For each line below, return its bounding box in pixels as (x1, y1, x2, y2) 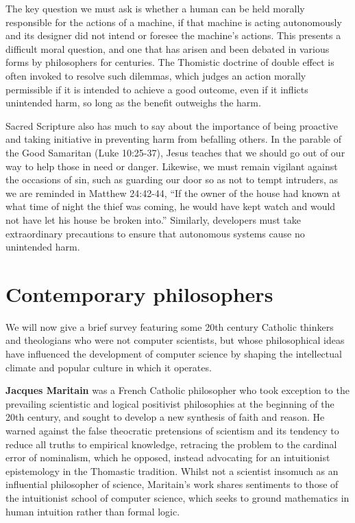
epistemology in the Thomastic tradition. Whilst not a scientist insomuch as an (5, 463, 339, 478)
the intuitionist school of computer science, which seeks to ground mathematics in (5, 490, 350, 504)
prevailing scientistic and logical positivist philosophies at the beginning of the (5, 396, 334, 410)
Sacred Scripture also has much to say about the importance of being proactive (5, 118, 338, 132)
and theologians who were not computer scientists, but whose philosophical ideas (5, 333, 345, 347)
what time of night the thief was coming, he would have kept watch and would (5, 199, 336, 213)
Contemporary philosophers (5, 279, 273, 307)
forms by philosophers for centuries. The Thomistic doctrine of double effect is (5, 55, 334, 69)
